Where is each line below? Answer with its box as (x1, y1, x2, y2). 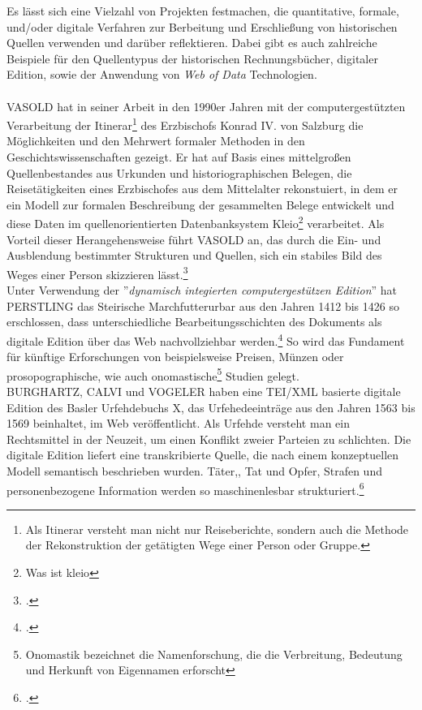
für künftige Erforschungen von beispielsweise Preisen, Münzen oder (6, 348, 344, 365)
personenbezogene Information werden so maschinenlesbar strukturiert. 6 (6, 479, 364, 498)
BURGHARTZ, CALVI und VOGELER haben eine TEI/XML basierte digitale (6, 382, 401, 399)
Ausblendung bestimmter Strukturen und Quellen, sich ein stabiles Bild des (6, 247, 382, 264)
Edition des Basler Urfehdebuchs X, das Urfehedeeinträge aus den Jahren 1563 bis (6, 398, 416, 415)
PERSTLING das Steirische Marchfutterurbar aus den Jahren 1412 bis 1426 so (6, 297, 399, 314)
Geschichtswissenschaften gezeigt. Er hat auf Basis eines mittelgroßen (6, 148, 351, 165)
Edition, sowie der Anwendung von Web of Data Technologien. (6, 66, 317, 83)
